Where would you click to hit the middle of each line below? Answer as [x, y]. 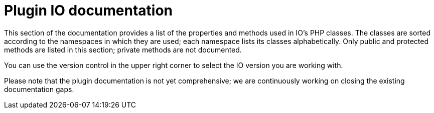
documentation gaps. [39, 89]
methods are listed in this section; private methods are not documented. [123, 49]
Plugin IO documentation [89, 10]
